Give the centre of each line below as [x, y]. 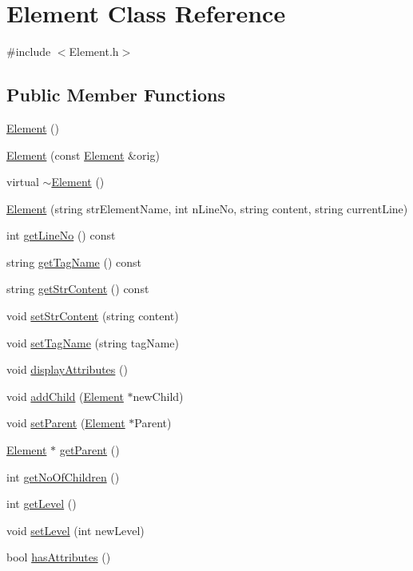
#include [29, 52]
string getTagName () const [74, 262]
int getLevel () [42, 504]
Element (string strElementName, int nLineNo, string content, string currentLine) [207, 208]
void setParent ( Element [66, 423]
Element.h [94, 52]
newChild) [158, 396]
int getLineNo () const [61, 235]
